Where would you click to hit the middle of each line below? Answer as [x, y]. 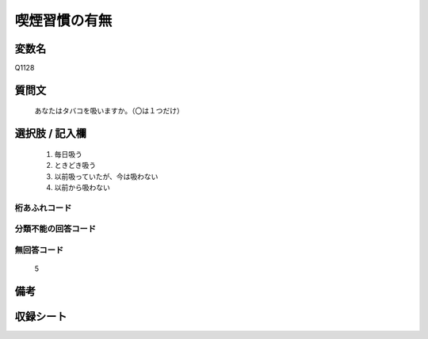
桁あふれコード [43, 208]
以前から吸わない [82, 188]
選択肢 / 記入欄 [51, 133]
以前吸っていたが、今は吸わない [106, 176]
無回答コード [39, 249]
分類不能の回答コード [55, 229]
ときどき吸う [75, 166]
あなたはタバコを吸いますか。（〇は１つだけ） [109, 111]
